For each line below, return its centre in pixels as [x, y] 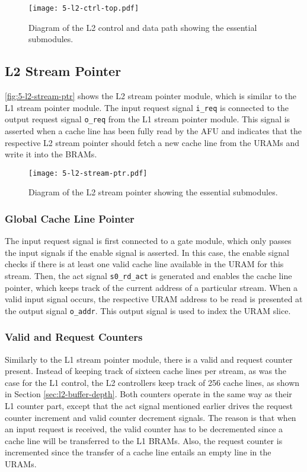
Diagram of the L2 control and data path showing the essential [143, 27]
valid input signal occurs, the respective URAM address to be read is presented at [154, 299]
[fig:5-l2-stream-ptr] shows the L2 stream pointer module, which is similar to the [151, 96]
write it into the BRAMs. [51, 154]
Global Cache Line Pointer [70, 218]
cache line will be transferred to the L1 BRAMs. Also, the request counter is [144, 440]
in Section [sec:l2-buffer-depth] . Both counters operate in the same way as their [148, 394]
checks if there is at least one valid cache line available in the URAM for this [144, 264]
